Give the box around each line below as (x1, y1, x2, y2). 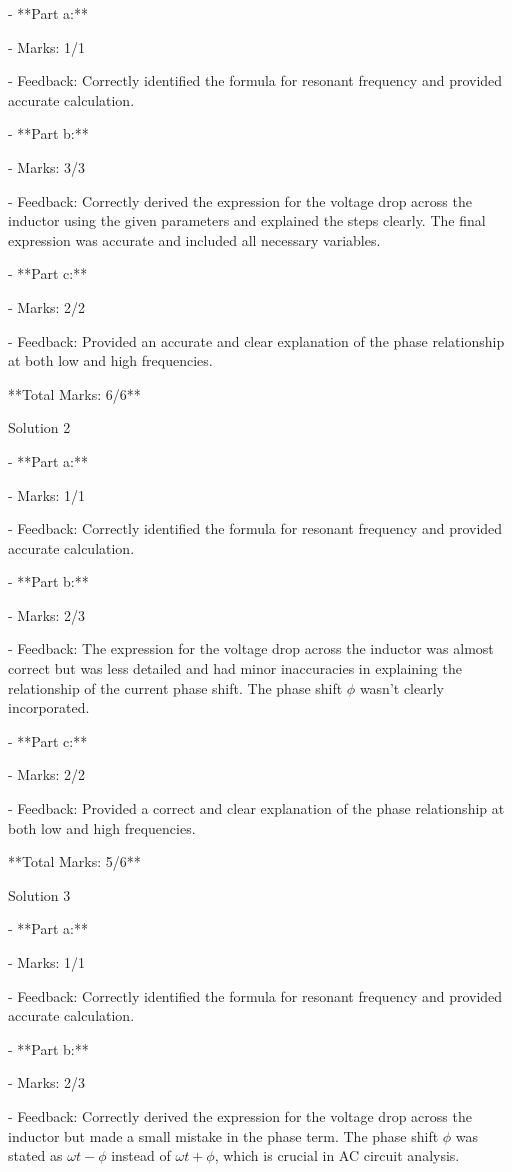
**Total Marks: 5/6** (8, 851, 141, 872)
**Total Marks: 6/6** (8, 383, 141, 404)
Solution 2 (8, 417, 71, 438)
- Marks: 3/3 (8, 156, 86, 177)
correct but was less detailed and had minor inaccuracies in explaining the (8, 658, 462, 679)
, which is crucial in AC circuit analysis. (214, 1145, 460, 1166)
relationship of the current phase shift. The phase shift (8, 677, 343, 698)
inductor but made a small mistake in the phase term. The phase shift (8, 1125, 439, 1146)
